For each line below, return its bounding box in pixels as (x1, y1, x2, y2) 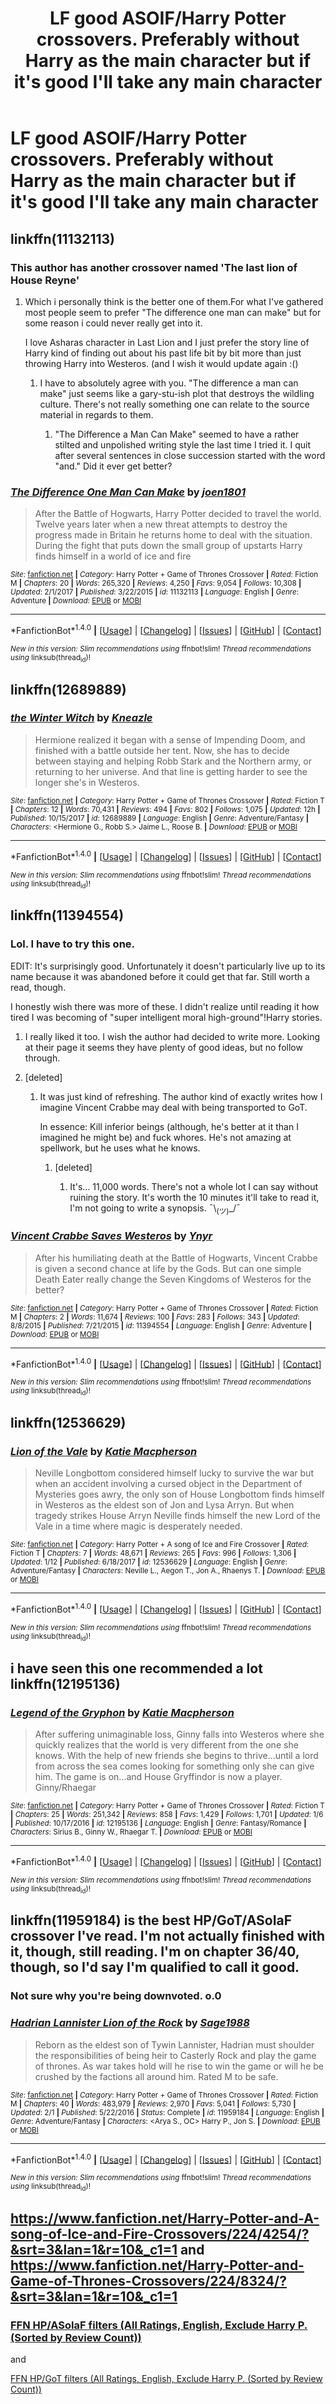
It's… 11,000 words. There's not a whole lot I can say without (69, 1180, 319, 1192)
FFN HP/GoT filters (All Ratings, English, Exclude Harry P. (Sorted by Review (10, 2373, 323, 2385)
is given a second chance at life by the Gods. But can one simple (34, 1262, 302, 1274)
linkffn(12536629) (10, 1414, 127, 1431)
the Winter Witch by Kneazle (10, 711, 153, 725)
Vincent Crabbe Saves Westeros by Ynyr (10, 1229, 213, 1243)
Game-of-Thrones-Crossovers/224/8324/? (10, 2272, 288, 2289)
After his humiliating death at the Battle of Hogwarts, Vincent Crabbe (34, 1252, 318, 1264)
